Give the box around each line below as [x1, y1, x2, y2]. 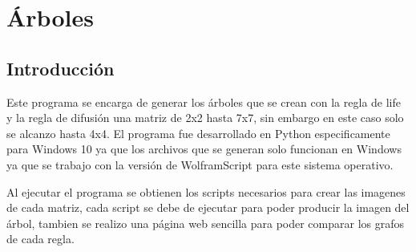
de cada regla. [6, 230, 75, 247]
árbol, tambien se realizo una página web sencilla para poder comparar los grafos [6, 214, 405, 231]
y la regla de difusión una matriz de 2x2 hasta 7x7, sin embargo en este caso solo [6, 109, 404, 126]
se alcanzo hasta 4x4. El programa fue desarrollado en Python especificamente [6, 124, 390, 141]
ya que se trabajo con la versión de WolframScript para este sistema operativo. [6, 156, 394, 173]
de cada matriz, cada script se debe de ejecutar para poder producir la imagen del [6, 199, 410, 216]
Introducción [6, 55, 115, 80]
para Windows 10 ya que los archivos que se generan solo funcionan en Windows [6, 140, 402, 157]
